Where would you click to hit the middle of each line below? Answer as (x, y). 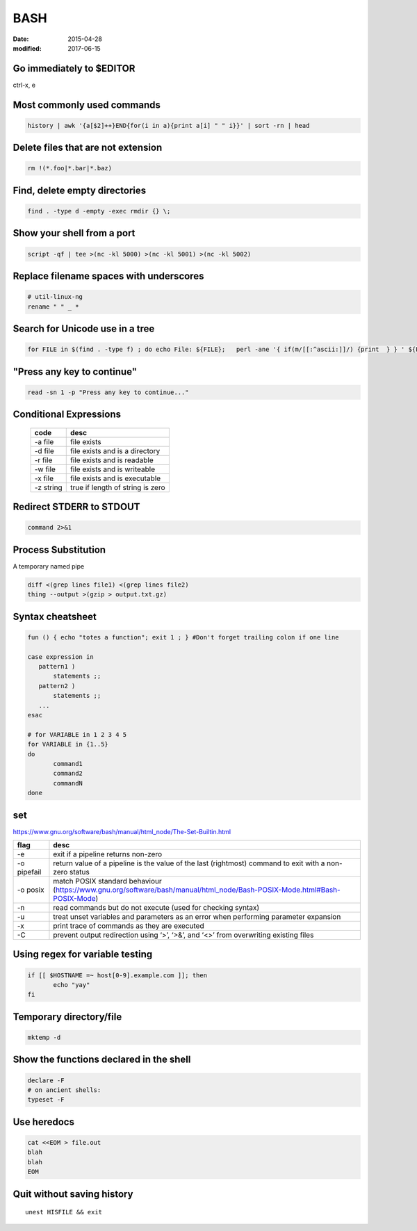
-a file (44, 441)
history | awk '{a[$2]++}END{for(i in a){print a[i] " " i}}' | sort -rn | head (169, 125)
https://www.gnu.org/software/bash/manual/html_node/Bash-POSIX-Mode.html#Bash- (198, 890)
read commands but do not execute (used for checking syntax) (156, 908)
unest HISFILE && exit (64, 1212)
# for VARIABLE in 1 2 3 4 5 (77, 734)
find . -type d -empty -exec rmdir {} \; (99, 211)
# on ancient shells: (64, 1090)
